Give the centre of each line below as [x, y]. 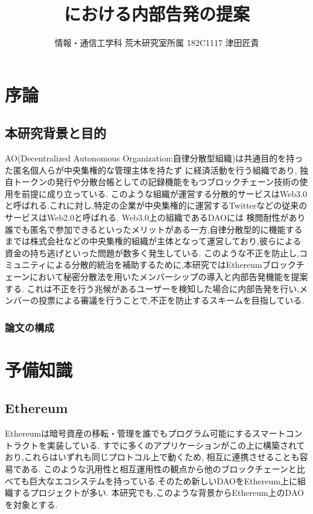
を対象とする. [31, 504]
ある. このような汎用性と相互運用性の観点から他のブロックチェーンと [159, 469]
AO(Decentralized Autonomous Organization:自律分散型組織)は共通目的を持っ [154, 158]
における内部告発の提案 [156, 14]
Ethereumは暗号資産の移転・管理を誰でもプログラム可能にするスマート [145, 433]
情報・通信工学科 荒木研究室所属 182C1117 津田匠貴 [157, 43]
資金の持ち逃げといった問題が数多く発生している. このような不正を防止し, [152, 252]
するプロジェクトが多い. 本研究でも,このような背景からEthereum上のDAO [158, 493]
